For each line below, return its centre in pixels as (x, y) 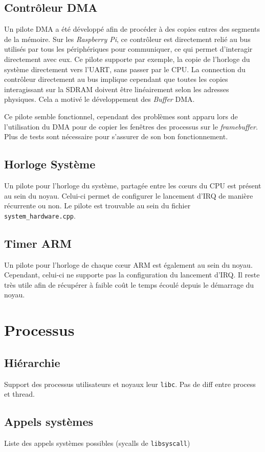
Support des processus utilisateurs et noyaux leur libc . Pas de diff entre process (130, 384)
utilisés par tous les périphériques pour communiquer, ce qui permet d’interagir (128, 49)
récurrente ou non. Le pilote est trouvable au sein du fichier (97, 206)
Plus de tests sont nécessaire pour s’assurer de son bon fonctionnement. (116, 136)
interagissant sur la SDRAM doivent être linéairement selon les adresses (117, 89)
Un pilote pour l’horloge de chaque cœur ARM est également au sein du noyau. (128, 264)
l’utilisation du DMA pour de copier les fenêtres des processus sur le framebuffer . (131, 126)
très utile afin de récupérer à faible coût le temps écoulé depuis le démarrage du (129, 284)
